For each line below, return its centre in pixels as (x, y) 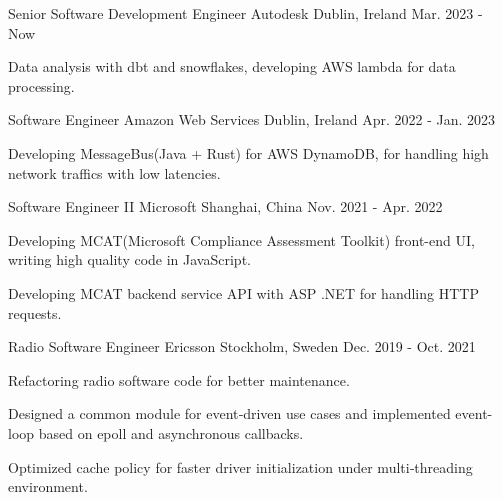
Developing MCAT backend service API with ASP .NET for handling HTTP (243, 292)
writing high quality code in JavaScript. (129, 259)
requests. (35, 312)
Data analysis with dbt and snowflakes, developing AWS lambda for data (232, 66)
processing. (41, 85)
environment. (48, 486)
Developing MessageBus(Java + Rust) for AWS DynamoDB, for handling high (248, 152)
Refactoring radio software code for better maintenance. (179, 379)
